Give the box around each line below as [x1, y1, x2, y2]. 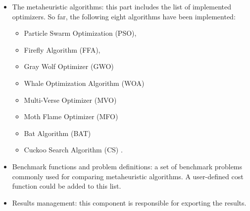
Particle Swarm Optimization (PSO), [24, 28, 137, 38]
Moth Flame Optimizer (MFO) [24, 111, 118, 122]
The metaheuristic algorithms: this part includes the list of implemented [12, 1, 232, 11]
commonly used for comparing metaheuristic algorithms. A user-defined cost [12, 171, 244, 181]
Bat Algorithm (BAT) [24, 128, 91, 138]
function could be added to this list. [12, 181, 121, 191]
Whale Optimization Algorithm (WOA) [24, 77, 145, 88]
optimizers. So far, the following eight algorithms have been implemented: [12, 11, 236, 21]
